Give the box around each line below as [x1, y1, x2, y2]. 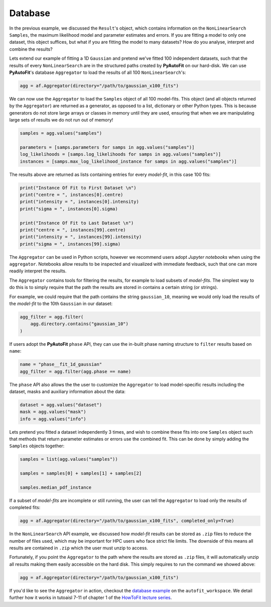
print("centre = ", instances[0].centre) [20, 191, 123, 197]
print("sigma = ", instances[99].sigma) [20, 241, 120, 247]
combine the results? [9, 46, 53, 52]
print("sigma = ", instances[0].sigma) [20, 206, 118, 212]
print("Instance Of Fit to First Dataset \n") [20, 185, 137, 190]
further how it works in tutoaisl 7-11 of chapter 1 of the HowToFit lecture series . [9, 594, 172, 600]
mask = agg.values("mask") [20, 409, 86, 415]
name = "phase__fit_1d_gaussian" [20, 362, 102, 367]
